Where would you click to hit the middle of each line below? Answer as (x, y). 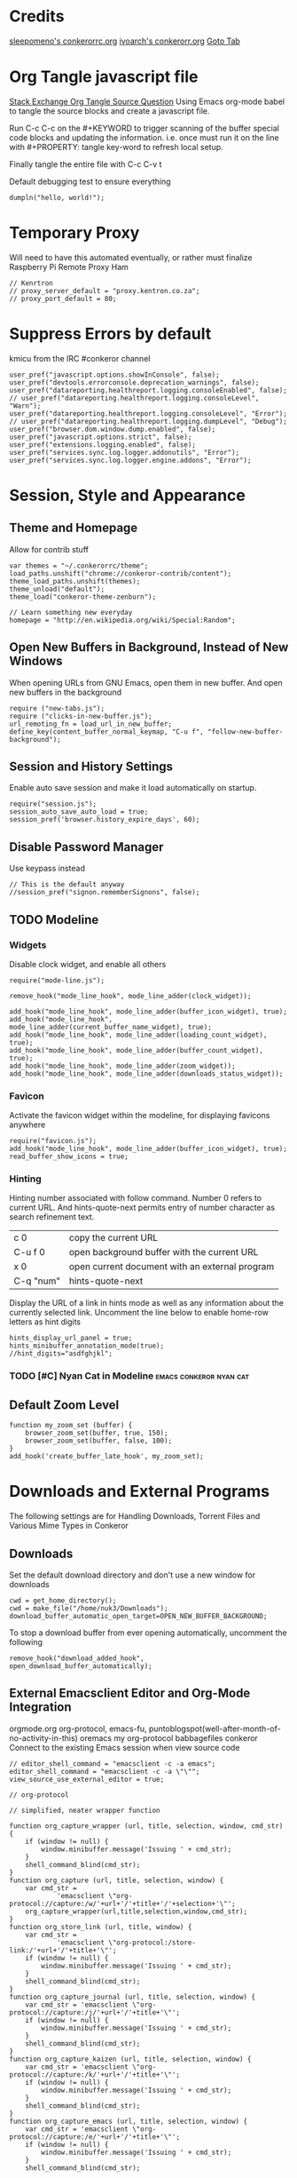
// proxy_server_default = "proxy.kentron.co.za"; (105, 290)
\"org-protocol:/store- (152, 1943)
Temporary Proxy (74, 233)
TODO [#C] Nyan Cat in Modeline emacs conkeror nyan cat (129, 1376)
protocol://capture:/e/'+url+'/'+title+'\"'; (94, 2137)
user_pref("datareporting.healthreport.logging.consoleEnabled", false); (148, 390)
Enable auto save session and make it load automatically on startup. (133, 788)
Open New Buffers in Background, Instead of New (149, 647)
